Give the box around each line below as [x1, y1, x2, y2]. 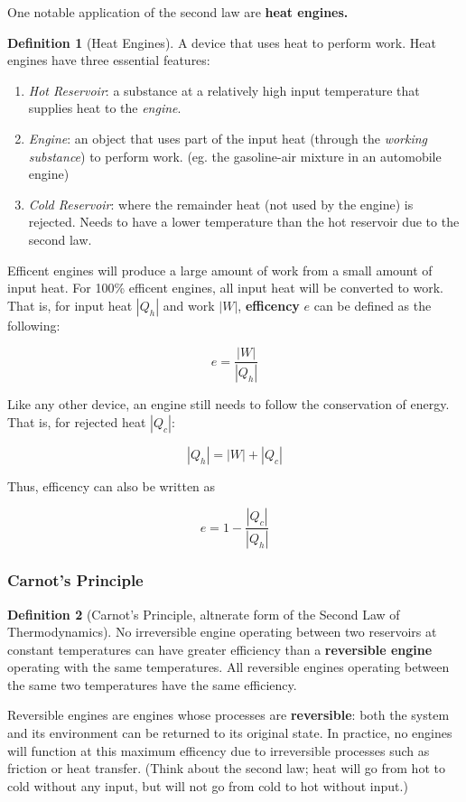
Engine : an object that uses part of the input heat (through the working [28, 128, 428, 147]
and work [163, 295, 215, 314]
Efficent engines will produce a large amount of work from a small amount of [7, 260, 433, 279]
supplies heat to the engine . [28, 98, 182, 117]
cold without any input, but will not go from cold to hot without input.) [7, 776, 408, 795]
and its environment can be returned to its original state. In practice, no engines [7, 723, 452, 742]
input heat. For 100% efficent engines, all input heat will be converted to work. [7, 278, 443, 297]
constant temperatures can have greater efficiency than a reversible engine [7, 639, 433, 658]
